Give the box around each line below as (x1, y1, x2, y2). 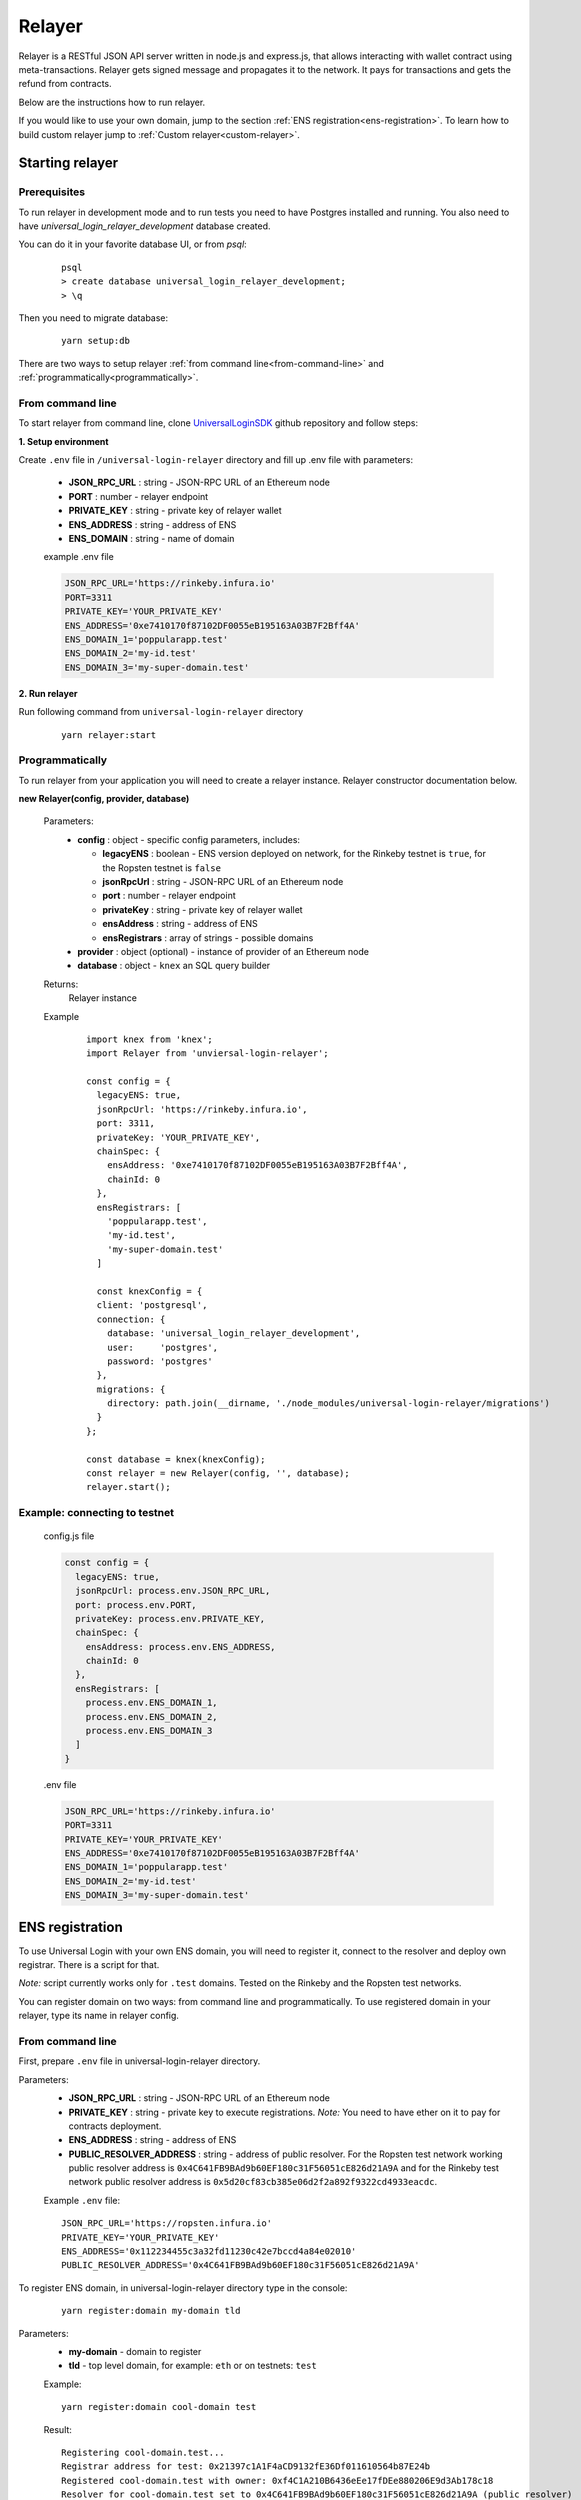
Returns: (43, 978, 79, 990)
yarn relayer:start (61, 729, 157, 740)
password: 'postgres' (106, 1355, 214, 1367)
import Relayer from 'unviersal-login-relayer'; (86, 1048, 329, 1059)
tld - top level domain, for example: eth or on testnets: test (68, 2360, 317, 2372)
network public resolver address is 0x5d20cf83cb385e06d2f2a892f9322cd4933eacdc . (68, 2176, 438, 2188)
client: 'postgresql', (96, 1300, 208, 1311)
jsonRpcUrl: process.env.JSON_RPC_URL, (75, 1585, 271, 1597)
